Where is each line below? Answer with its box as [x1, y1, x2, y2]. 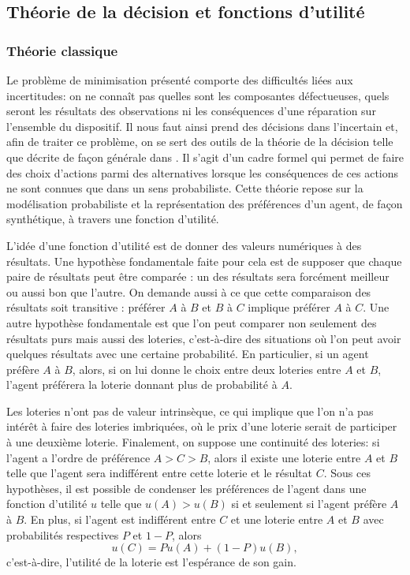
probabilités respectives [6, 526, 119, 543]
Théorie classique [6, 40, 118, 60]
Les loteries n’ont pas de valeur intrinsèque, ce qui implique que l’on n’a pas [6, 402, 374, 419]
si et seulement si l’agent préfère [231, 495, 387, 512]
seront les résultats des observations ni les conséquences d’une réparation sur [6, 103, 376, 119]
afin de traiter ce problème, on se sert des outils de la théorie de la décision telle [6, 133, 393, 150]
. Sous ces [323, 465, 371, 481]
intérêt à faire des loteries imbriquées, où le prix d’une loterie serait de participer [6, 418, 397, 435]
